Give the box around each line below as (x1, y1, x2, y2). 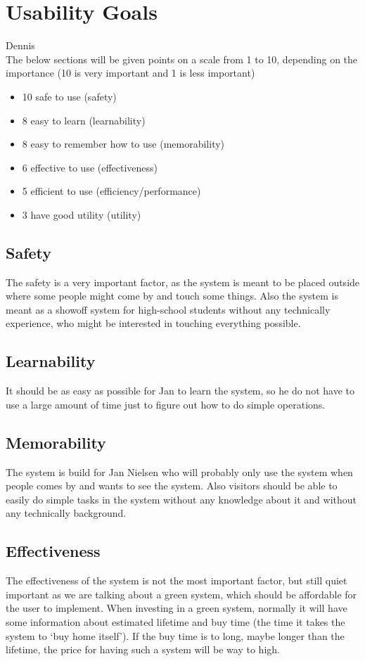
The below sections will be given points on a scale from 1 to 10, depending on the (6, 51, 358, 66)
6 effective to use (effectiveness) (22, 160, 158, 174)
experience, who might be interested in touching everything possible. (6, 316, 301, 330)
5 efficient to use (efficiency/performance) (22, 184, 201, 198)
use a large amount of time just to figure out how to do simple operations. (6, 397, 326, 411)
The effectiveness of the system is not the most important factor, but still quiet (6, 573, 347, 588)
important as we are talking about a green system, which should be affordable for (6, 586, 357, 601)
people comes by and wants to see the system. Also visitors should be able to (6, 478, 338, 493)
